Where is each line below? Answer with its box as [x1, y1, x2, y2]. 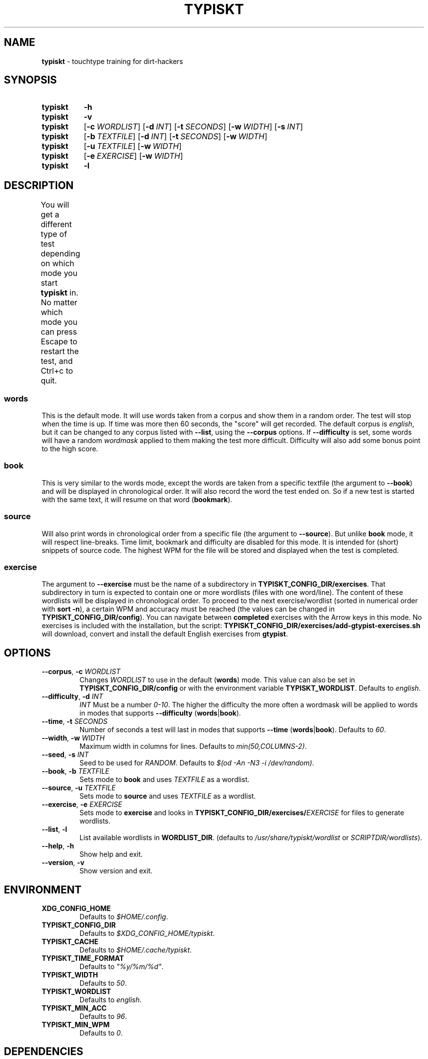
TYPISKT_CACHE [42, 937, 99, 946]
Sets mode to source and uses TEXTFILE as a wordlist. [79, 792, 256, 801]
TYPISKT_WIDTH [42, 970, 98, 979]
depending [41, 249, 81, 259]
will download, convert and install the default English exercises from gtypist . [42, 630, 288, 638]
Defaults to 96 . [79, 1012, 127, 1020]
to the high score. [42, 445, 98, 453]
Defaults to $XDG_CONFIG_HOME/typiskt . [79, 929, 215, 937]
